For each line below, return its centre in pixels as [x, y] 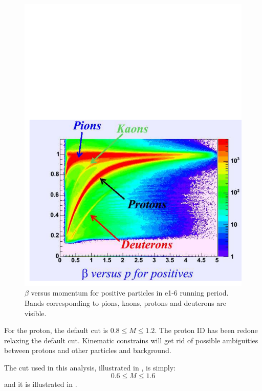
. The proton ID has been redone [206, 330]
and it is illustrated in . [41, 384]
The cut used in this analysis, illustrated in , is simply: [90, 368]
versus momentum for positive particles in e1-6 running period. [130, 293]
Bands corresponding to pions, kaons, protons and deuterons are [126, 303]
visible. [36, 313]
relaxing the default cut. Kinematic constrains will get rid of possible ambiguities [131, 340]
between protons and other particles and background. [88, 350]
